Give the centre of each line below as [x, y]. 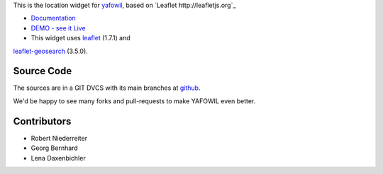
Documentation [53, 18]
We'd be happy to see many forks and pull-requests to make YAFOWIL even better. [134, 101]
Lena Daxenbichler [58, 158]
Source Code [43, 71]
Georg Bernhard [54, 148]
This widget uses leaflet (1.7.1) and [81, 38]
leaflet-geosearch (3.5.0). [50, 51]
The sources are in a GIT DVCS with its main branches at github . [107, 88]
